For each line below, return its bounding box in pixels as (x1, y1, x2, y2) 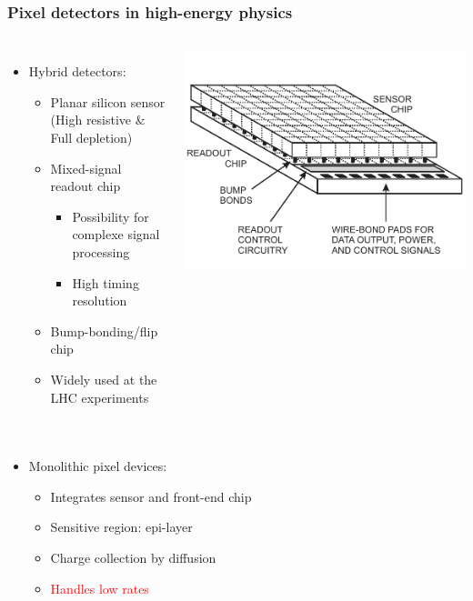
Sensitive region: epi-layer (50, 517, 193, 536)
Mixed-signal (50, 158, 122, 177)
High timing (72, 273, 139, 292)
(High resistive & (50, 110, 146, 129)
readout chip (50, 176, 121, 195)
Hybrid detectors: (28, 62, 126, 81)
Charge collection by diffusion (50, 547, 216, 566)
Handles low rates (50, 578, 149, 597)
